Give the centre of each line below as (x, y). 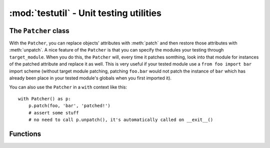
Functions (25, 134)
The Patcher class (39, 31)
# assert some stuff (53, 113)
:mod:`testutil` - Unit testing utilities (85, 13)
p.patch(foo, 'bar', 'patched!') (69, 106)
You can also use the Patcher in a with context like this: (68, 87)
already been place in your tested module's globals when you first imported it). (90, 78)
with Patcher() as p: (44, 98)
